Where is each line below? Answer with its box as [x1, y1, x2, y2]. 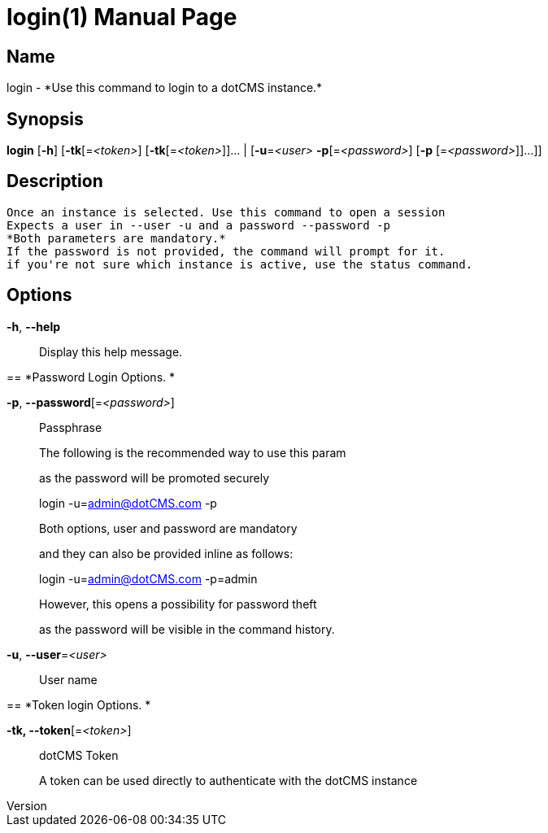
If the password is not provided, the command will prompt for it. [7, 244, 446, 258]
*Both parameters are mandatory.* [7, 231, 226, 245]
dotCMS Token [39, 748, 119, 762]
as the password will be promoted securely [39, 470, 270, 485]
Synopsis [7, 108, 84, 129]
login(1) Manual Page [7, 3, 237, 31]
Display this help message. [39, 344, 183, 359]
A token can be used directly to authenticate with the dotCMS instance [39, 773, 418, 787]
